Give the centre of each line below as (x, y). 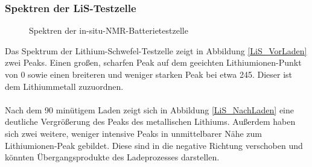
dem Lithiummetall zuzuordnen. (64, 86)
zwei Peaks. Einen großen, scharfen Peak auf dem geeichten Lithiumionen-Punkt (153, 62)
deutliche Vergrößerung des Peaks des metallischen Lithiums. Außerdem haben (150, 121)
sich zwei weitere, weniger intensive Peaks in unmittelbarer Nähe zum (133, 133)
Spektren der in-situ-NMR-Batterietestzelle (109, 30)
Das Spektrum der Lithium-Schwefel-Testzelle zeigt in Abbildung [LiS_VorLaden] (156, 50)
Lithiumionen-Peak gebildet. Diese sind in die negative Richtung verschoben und (154, 145)
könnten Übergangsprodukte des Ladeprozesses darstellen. (112, 157)
